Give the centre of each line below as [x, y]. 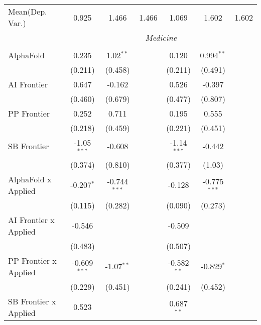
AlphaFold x [30, 179]
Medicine [161, 37]
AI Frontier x [31, 220]
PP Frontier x [32, 260]
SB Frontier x [32, 301]
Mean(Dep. [28, 11]
